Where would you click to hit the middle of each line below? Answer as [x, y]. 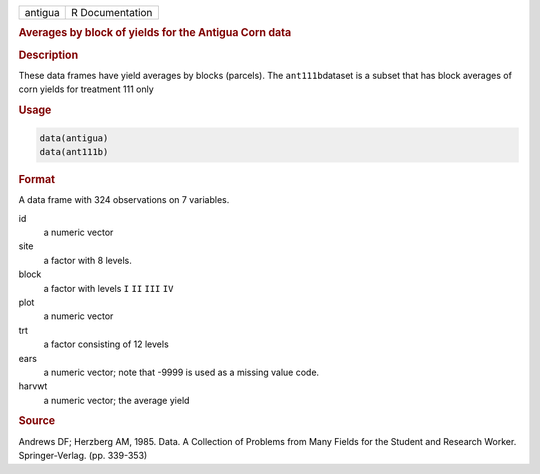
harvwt [33, 386]
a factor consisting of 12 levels [106, 344]
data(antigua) [74, 138]
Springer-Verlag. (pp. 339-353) [83, 456]
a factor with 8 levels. [87, 260]
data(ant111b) [74, 151]
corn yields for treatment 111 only [86, 89]
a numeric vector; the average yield [116, 400]
